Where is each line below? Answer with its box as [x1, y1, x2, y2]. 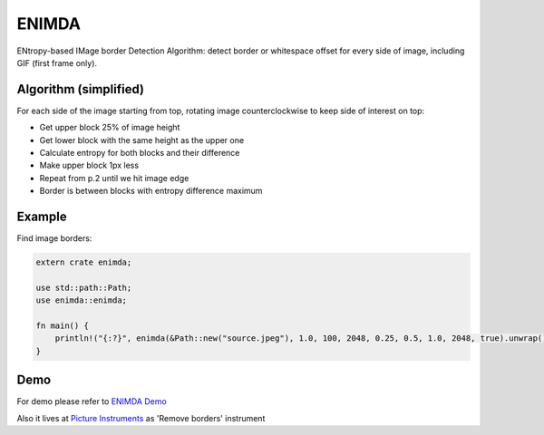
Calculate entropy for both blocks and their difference [39, 148, 240, 159]
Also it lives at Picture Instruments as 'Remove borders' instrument [16, 412, 266, 423]
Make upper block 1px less [39, 159, 140, 171]
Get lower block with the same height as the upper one [39, 134, 245, 145]
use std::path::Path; [35, 282, 132, 293]
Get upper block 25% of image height [39, 122, 180, 133]
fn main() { [35, 321, 90, 331]
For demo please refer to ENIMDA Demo [16, 396, 167, 407]
